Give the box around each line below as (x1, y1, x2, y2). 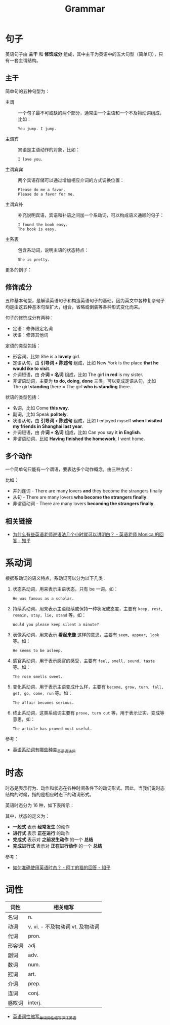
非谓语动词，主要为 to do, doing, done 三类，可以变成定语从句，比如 (12, 378, 156, 384)
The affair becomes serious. (12, 700, 74, 705)
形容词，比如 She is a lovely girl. (12, 353, 81, 359)
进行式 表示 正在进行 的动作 (12, 830, 70, 836)
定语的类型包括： (5, 343, 41, 349)
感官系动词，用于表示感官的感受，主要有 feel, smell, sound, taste (12, 658, 155, 664)
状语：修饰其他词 (12, 331, 49, 338)
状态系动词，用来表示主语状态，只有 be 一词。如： (12, 586, 118, 592)
